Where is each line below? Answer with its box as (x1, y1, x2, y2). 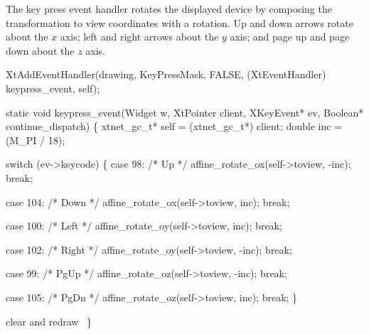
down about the (6, 43, 75, 58)
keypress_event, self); (6, 80, 100, 95)
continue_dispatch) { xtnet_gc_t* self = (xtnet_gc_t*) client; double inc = (6, 119, 343, 134)
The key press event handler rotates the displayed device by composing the (6, 1, 332, 16)
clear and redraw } (6, 313, 92, 328)
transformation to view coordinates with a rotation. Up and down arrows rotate (6, 15, 353, 30)
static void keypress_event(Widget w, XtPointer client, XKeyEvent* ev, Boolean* (6, 104, 364, 119)
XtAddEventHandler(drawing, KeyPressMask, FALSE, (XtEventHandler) (6, 67, 326, 82)
